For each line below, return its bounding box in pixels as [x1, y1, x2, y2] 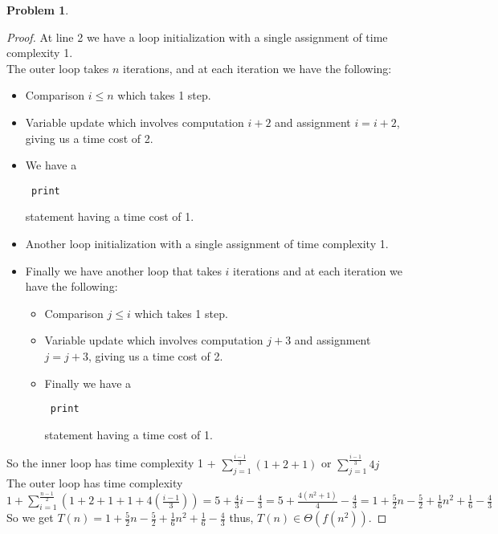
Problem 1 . [6, 2, 69, 18]
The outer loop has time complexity [6, 474, 183, 491]
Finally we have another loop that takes [25, 262, 222, 279]
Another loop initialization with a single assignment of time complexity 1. [25, 235, 389, 251]
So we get [6, 509, 54, 526]
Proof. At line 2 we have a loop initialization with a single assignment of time [6, 28, 388, 45]
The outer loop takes [6, 59, 109, 76]
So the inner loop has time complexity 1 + [6, 455, 216, 471]
